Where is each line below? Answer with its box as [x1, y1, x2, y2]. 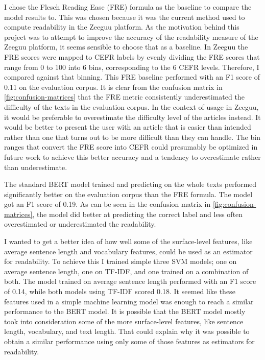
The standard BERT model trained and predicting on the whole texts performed [4, 179, 257, 189]
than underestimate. [4, 161, 67, 172]
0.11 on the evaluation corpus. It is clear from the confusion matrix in [4, 81, 223, 92]
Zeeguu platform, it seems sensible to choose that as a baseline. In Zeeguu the [4, 41, 248, 52]
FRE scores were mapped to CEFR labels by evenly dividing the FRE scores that [4, 51, 260, 62]
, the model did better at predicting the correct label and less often [32, 208, 243, 219]
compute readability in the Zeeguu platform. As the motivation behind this [4, 21, 239, 32]
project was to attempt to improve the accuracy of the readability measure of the [4, 31, 258, 42]
